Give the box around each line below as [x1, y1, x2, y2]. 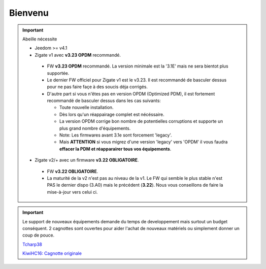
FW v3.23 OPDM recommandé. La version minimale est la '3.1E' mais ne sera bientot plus [47, 63, 229, 69]
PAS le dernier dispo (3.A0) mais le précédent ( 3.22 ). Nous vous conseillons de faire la [47, 182, 224, 188]
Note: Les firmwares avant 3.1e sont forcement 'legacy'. [59, 132, 172, 138]
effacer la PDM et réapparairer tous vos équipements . [59, 146, 171, 152]
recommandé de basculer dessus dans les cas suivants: [47, 98, 161, 103]
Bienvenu [9, 7, 49, 18]
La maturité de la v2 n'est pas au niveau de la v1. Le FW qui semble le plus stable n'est [47, 175, 223, 181]
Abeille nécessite [22, 36, 58, 42]
